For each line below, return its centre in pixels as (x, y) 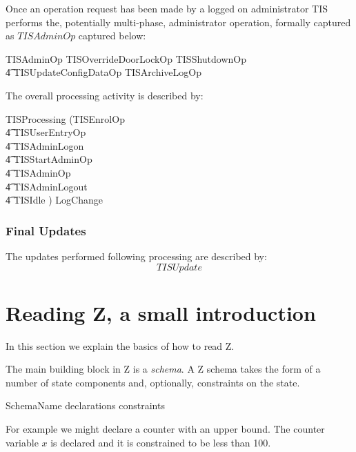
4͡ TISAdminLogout (47, 186)
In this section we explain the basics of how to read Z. (120, 345)
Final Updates (46, 230)
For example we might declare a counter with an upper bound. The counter (165, 429)
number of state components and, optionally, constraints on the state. (153, 382)
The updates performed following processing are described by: (136, 256)
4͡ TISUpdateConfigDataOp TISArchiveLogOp (103, 72)
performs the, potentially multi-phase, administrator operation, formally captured (178, 22)
